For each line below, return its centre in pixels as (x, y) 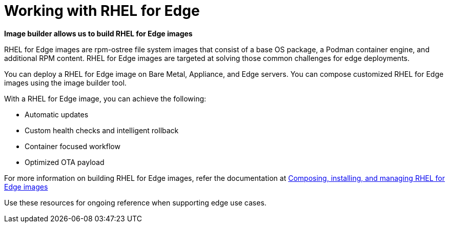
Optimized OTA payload (65, 162)
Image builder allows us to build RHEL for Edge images (98, 33)
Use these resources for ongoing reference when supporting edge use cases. (135, 202)
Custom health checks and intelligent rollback (102, 130)
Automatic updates (57, 114)
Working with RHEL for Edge (102, 11)
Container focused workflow (73, 146)
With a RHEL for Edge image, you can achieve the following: (105, 98)
